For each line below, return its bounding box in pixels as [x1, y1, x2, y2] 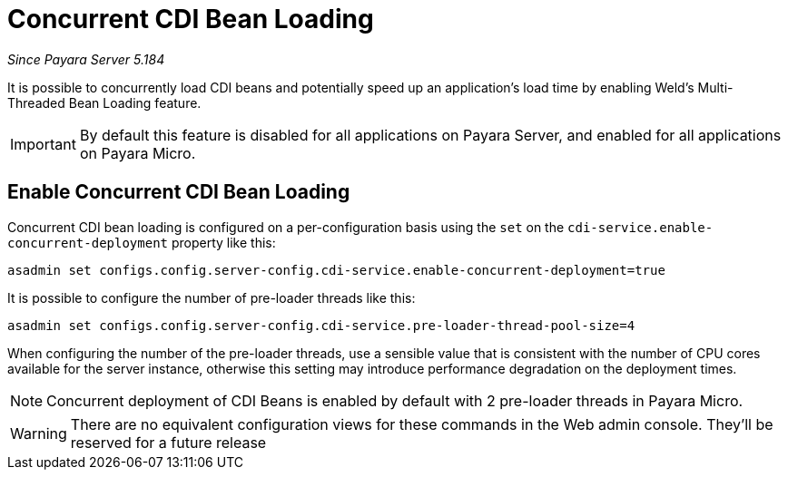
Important [10, 134, 76, 153]
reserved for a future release [70, 433, 267, 452]
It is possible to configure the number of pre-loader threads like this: [7, 289, 416, 306]
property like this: [171, 234, 276, 250]
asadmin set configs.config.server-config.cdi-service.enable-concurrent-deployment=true [7, 262, 665, 277]
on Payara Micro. [79, 143, 196, 162]
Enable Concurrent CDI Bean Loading [7, 180, 350, 204]
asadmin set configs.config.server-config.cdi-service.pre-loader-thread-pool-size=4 [7, 317, 635, 333]
